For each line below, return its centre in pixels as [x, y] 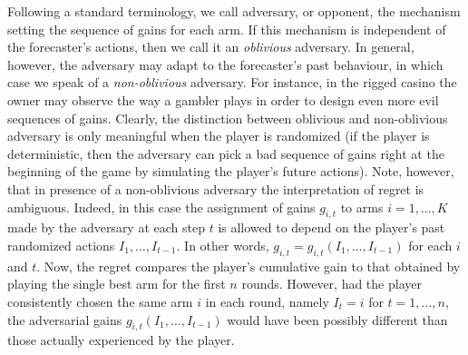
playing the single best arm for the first [117, 284]
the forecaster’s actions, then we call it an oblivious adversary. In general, [211, 47]
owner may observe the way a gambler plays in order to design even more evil [223, 99]
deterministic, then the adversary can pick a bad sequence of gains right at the [226, 153]
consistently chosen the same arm [100, 301]
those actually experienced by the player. [121, 340]
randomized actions [61, 245]
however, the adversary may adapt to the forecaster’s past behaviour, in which [225, 64]
